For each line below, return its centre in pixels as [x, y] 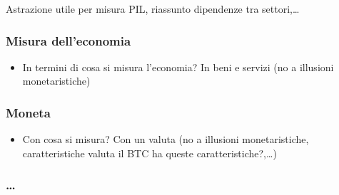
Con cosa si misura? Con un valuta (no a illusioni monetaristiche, [166, 139]
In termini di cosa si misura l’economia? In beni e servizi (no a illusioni [178, 67]
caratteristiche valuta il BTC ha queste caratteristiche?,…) [150, 153]
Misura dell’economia [69, 40]
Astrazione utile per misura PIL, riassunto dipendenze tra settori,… [153, 9]
